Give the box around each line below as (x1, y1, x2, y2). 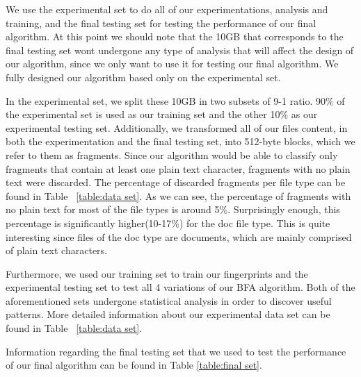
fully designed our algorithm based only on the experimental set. (6, 69, 281, 84)
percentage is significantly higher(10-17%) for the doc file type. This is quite (6, 215, 330, 230)
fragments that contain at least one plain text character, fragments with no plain (6, 161, 351, 176)
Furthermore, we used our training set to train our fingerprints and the (6, 266, 308, 280)
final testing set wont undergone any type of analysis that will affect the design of (6, 42, 354, 57)
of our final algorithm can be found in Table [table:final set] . (6, 358, 262, 372)
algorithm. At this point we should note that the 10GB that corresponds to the (6, 29, 344, 44)
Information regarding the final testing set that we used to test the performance (6, 344, 346, 358)
